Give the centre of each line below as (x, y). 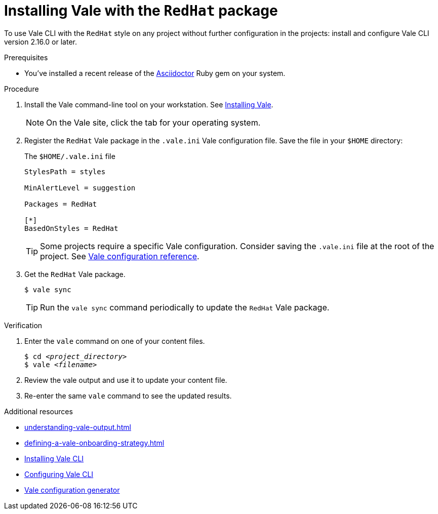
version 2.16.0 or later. (41, 42)
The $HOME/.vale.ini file (70, 156)
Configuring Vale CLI (59, 474)
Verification (23, 325)
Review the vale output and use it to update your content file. (126, 380)
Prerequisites (26, 57)
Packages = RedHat (61, 204)
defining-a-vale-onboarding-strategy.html (94, 443)
